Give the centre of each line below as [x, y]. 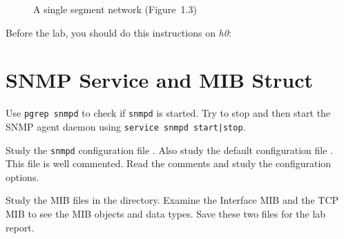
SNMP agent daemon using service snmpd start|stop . [126, 126]
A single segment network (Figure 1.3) [115, 9]
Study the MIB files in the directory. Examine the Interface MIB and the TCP [172, 200]
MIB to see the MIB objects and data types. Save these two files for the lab [166, 214]
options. [22, 176]
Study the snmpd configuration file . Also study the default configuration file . [169, 150]
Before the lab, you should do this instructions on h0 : [118, 32]
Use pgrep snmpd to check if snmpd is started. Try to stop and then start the [168, 113]
